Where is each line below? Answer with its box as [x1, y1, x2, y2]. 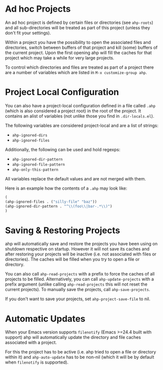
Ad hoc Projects [5, 3, 71, 15]
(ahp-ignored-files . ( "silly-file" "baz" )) [5, 199, 97, 204]
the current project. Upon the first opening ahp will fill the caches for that [5, 50, 152, 56]
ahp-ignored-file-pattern [12, 162, 65, 167]
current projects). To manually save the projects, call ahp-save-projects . [5, 287, 150, 292]
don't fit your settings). [5, 30, 51, 36]
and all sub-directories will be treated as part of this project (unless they [5, 24, 150, 30]
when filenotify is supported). [5, 359, 69, 365]
